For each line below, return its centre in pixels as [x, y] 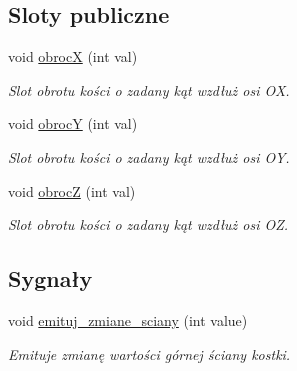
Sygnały [50, 278]
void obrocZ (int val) [72, 190]
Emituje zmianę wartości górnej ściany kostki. [149, 353]
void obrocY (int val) [73, 123]
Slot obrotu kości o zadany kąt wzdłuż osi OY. [149, 156]
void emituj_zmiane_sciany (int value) [128, 319]
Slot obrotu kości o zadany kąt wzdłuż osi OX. [149, 89]
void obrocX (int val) [73, 56]
